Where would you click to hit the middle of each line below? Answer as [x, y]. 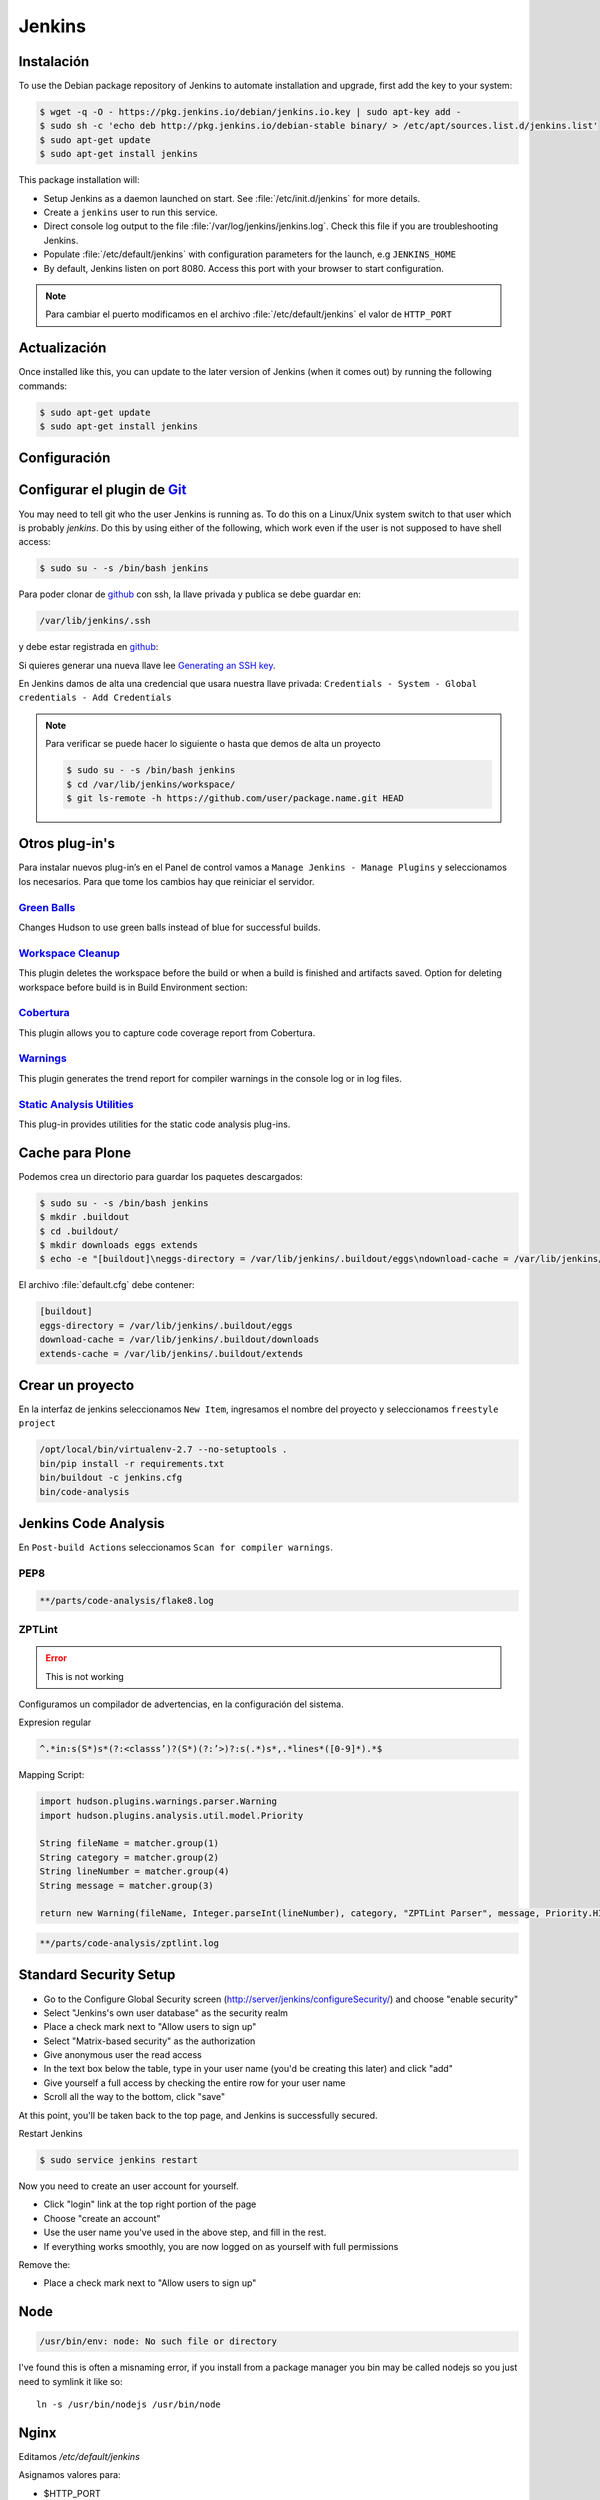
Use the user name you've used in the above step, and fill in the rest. [185, 2232]
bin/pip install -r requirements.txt [132, 1463]
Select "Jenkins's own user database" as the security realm [166, 2012]
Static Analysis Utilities [76, 1104]
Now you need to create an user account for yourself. [128, 2186]
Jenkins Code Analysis [91, 1523]
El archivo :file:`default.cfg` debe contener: [106, 1285]
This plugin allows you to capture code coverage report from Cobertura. [167, 1032]
